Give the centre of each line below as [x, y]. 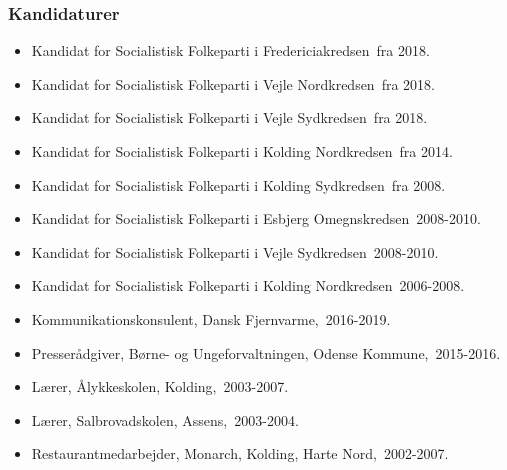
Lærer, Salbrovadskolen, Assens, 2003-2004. [165, 419]
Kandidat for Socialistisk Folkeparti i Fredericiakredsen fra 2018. [230, 50]
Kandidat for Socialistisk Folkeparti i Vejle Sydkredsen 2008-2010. [235, 251]
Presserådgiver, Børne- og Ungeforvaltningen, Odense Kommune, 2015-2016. [266, 352]
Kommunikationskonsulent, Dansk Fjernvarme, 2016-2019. [211, 318]
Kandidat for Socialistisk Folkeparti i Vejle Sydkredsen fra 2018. [229, 117]
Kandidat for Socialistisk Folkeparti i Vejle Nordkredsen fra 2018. [233, 83]
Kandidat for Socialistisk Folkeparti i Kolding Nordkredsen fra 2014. [242, 151]
